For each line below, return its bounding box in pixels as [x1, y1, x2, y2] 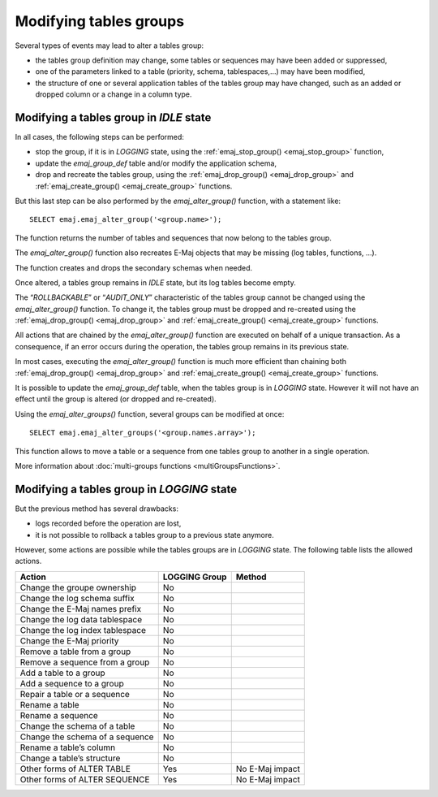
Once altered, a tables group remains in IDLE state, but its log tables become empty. [15, 277, 296, 288]
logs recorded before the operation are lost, [35, 518, 182, 528]
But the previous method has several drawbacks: [15, 504, 178, 513]
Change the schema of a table [19, 720, 135, 731]
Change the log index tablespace [19, 624, 146, 635]
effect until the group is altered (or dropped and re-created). [15, 394, 217, 404]
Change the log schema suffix [19, 592, 135, 604]
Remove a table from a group [19, 646, 131, 657]
